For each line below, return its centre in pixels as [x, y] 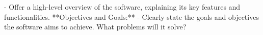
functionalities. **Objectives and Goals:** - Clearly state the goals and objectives [131, 16]
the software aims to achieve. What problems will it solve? [95, 27]
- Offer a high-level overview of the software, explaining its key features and [122, 7]
